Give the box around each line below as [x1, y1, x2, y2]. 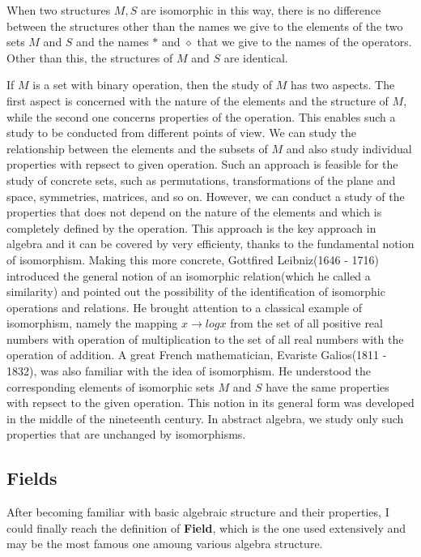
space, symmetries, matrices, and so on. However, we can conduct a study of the [6, 187, 405, 204]
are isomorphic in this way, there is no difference [140, 2, 381, 18]
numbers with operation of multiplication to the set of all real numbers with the [6, 330, 404, 347]
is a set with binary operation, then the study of [32, 76, 273, 93]
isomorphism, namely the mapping [6, 315, 178, 332]
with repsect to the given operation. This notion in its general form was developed [6, 394, 415, 411]
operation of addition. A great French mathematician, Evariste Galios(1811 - [6, 346, 387, 363]
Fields [6, 465, 57, 491]
